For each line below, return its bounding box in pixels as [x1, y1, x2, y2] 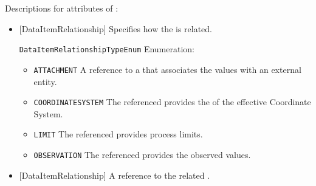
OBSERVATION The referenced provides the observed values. [33, 148, 251, 160]
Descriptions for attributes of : [5, 2, 118, 14]
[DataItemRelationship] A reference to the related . [19, 168, 210, 181]
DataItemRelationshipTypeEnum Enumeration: [19, 43, 195, 55]
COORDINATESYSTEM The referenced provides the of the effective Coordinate [33, 95, 311, 108]
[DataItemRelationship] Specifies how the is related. [19, 22, 213, 35]
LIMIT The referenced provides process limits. [33, 128, 203, 140]
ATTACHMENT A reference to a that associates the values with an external [33, 63, 301, 75]
